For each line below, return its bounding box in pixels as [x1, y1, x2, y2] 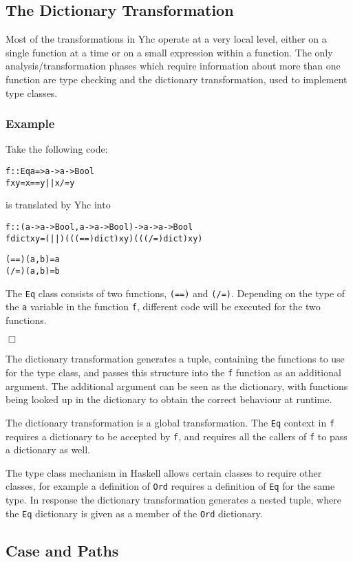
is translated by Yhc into [6, 197, 111, 212]
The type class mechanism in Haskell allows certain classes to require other [6, 465, 322, 479]
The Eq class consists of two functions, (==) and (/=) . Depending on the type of [6, 285, 345, 300]
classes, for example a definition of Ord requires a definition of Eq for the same [6, 479, 335, 493]
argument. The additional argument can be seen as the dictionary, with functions [6, 378, 348, 393]
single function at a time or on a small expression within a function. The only [6, 45, 333, 59]
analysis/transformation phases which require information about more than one [6, 58, 341, 73]
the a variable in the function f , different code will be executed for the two [6, 299, 321, 314]
